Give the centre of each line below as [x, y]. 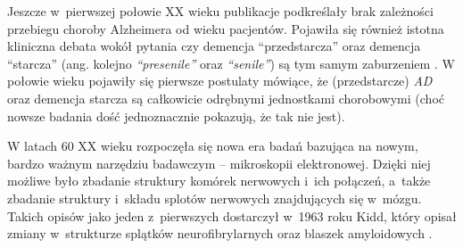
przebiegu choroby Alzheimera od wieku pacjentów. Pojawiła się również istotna [226, 28]
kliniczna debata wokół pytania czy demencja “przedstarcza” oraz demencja [214, 46]
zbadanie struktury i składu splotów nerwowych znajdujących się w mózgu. [215, 198]
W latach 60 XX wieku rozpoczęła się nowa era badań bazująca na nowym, [213, 146]
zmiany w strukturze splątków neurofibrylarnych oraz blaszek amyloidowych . [220, 233]
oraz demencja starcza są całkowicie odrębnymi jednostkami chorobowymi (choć [226, 98]
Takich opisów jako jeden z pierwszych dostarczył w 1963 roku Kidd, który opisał [232, 215]
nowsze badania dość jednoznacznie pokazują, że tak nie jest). [176, 116]
